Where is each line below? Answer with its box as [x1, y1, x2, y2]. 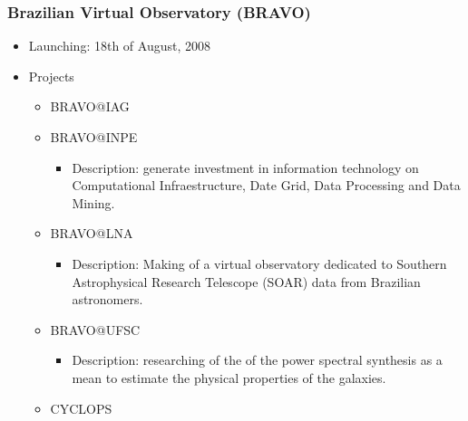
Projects [28, 66, 74, 85]
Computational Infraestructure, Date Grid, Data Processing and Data [72, 176, 461, 195]
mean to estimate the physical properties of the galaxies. [72, 368, 386, 387]
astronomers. [72, 290, 143, 309]
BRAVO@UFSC [50, 320, 141, 339]
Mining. [72, 193, 115, 212]
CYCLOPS [50, 398, 112, 417]
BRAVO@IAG [50, 97, 130, 116]
